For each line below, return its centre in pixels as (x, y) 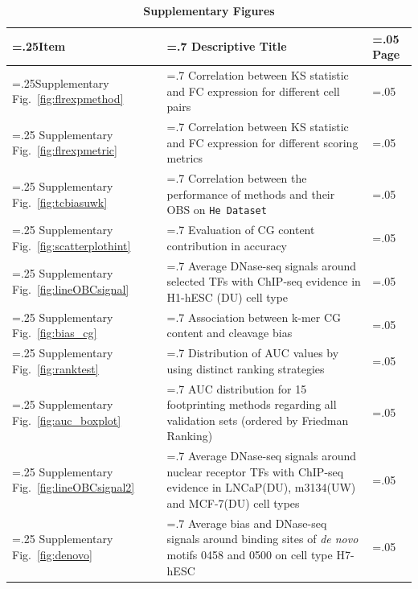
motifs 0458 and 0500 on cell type (250, 554)
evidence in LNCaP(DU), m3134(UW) (261, 487)
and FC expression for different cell (253, 91)
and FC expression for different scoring (262, 142)
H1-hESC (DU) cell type (227, 297)
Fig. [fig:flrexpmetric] (65, 150)
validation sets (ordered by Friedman (258, 420)
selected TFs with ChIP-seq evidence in (264, 281)
